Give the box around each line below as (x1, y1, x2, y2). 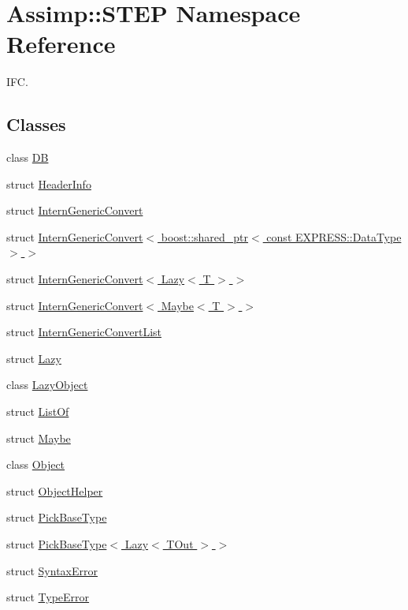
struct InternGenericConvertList (6, 324, 161, 340)
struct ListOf (6, 403, 69, 420)
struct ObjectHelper (6, 482, 103, 499)
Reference (6, 28, 116, 60)
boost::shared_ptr (161, 228, 249, 245)
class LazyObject (6, 376, 88, 393)
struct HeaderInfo (6, 175, 91, 192)
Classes (6, 112, 66, 137)
